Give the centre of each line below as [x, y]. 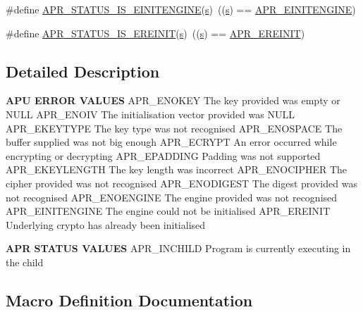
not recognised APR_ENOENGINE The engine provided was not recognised [172, 197]
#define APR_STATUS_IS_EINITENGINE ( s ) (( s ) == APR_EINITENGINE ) [181, 9]
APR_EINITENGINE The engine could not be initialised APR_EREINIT [168, 211]
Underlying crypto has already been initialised [106, 224]
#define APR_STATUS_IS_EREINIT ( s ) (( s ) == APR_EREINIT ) [155, 33]
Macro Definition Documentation [129, 300]
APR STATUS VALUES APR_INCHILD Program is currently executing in [178, 248]
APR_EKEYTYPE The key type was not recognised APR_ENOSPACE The [174, 128]
